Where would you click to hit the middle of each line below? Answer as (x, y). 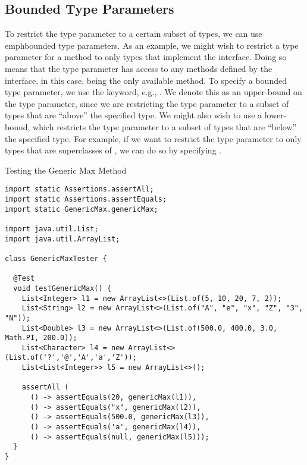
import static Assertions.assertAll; (79, 189)
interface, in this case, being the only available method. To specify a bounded (146, 80)
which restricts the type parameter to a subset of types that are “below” (165, 126)
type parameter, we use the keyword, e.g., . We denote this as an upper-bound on (153, 92)
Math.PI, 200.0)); (41, 338)
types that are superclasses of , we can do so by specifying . (113, 150)
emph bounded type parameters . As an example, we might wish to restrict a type (152, 45)
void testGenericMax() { (62, 288)
